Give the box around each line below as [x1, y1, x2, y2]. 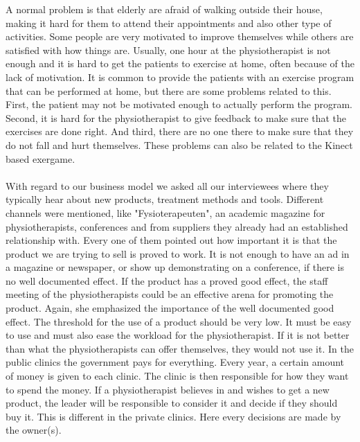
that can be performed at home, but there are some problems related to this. [6, 83, 332, 98]
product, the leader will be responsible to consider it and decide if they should [6, 396, 338, 410]
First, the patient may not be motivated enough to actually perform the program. [6, 97, 352, 112]
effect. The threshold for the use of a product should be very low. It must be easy [6, 314, 352, 328]
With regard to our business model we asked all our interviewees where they [6, 178, 329, 193]
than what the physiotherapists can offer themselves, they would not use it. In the [6, 341, 354, 355]
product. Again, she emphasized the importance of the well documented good [6, 301, 334, 315]
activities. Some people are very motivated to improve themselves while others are [6, 29, 354, 44]
